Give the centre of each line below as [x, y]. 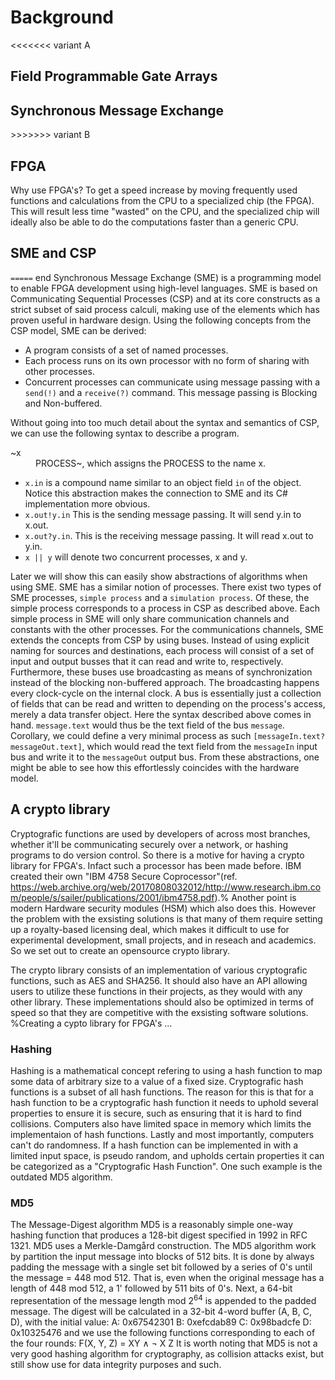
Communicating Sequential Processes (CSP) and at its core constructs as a [165, 298]
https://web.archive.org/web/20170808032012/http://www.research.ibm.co [166, 887]
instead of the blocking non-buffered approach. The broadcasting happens [165, 682]
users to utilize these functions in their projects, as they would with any [156, 991]
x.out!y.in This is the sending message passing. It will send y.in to [163, 514]
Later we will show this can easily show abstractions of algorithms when [159, 576]
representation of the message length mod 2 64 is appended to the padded [163, 1299]
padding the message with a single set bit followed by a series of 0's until [161, 1267]
